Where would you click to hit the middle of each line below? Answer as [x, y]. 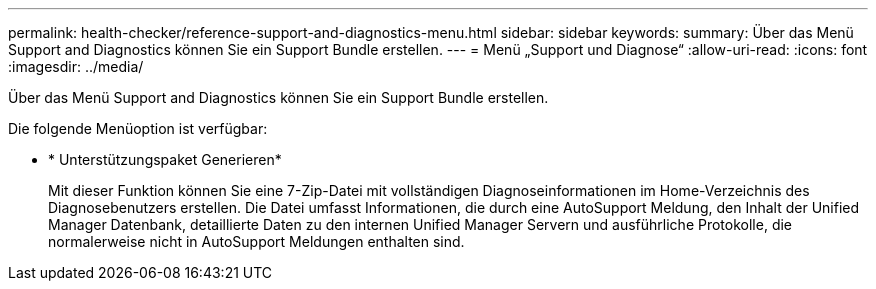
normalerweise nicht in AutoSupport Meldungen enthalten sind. [256, 241]
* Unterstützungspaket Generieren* [165, 159]
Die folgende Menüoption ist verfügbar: [138, 128]
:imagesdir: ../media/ [76, 66]
